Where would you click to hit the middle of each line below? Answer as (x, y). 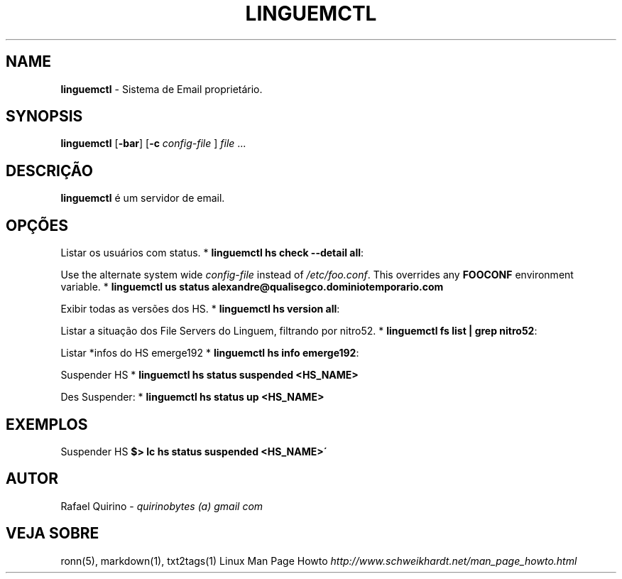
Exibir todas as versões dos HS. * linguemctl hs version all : (200, 309)
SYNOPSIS (44, 117)
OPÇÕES (37, 225)
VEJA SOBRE (53, 534)
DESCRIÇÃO (49, 171)
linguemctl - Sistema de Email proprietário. (162, 89)
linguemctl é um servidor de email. (143, 198)
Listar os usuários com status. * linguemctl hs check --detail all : (212, 253)
